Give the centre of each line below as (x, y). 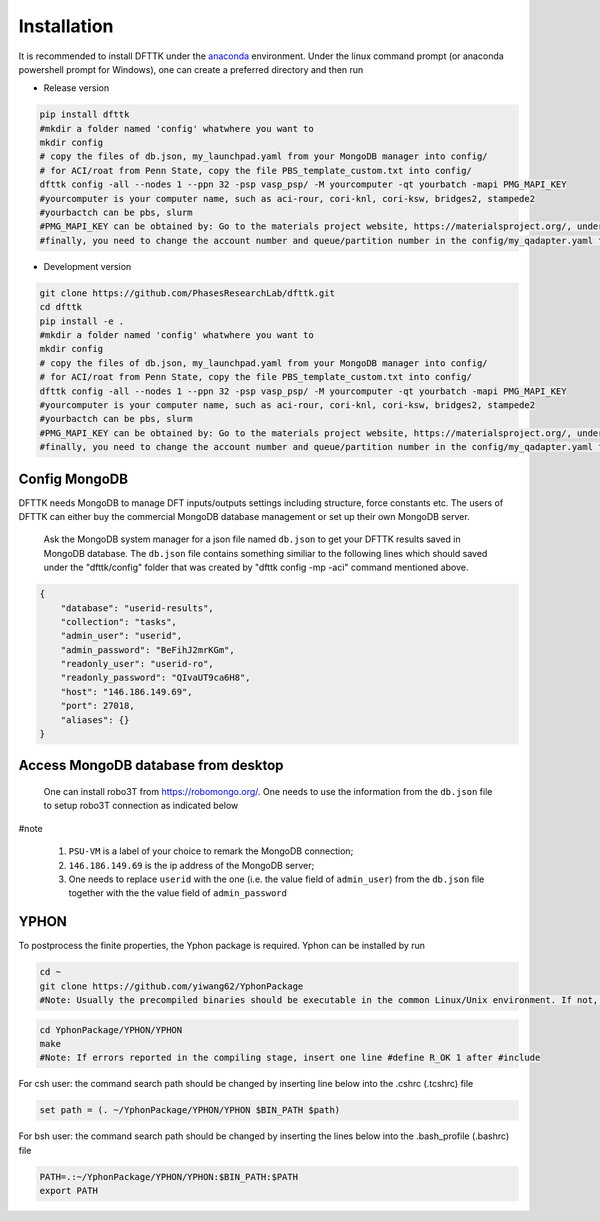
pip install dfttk (84, 114)
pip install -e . (82, 321)
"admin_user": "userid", (121, 636)
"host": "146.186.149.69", (127, 691)
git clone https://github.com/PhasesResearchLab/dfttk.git (187, 293)
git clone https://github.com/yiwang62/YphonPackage (171, 986)
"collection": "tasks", (118, 621)
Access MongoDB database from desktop (151, 765)
